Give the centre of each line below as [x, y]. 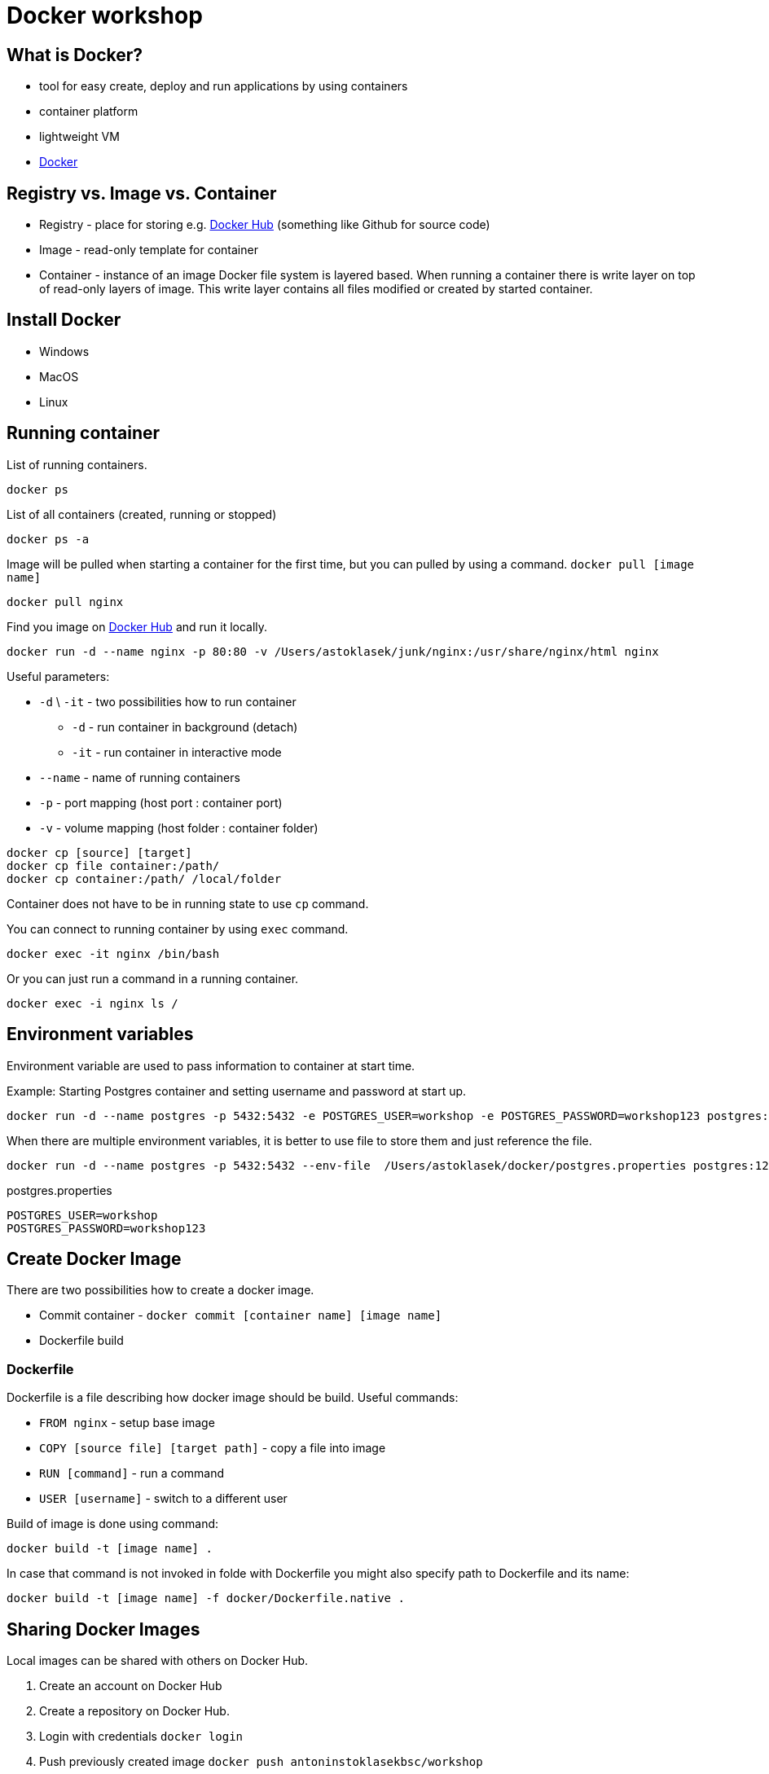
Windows [64, 351]
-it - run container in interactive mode [177, 752]
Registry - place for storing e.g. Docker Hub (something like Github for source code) [265, 225]
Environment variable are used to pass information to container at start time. [211, 1065]
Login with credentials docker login [141, 1736]
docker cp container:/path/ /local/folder [144, 878]
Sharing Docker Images [103, 1629]
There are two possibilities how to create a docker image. [160, 1290]
